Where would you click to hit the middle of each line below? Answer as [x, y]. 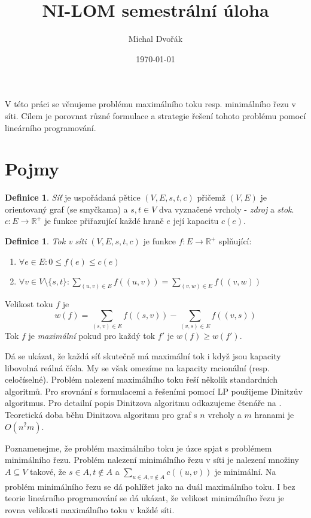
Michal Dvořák [155, 39]
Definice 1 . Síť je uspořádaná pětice [73, 197]
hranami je [274, 414]
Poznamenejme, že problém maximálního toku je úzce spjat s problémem [138, 448]
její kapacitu [196, 221]
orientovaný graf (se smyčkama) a [66, 209]
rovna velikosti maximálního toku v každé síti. [90, 509]
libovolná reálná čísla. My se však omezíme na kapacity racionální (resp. [137, 367]
